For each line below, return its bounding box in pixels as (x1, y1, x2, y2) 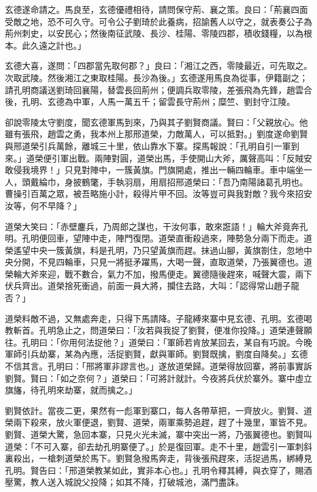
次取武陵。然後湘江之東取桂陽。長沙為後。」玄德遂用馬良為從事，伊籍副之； (5, 71, 308, 84)
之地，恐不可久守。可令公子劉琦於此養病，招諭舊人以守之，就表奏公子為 (21, 15, 312, 27)
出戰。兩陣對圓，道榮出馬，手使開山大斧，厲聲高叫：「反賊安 (68, 151, 312, 164)
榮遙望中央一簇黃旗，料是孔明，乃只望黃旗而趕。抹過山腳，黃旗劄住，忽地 (5, 243, 304, 256)
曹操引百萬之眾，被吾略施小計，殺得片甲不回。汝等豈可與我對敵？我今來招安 (5, 187, 312, 200)
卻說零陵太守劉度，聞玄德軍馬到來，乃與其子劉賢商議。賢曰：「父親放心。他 (5, 115, 308, 128)
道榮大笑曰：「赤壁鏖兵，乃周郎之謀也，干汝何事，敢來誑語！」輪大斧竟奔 (5, 219, 299, 232)
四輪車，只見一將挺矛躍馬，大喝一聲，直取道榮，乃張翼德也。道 (55, 255, 312, 268)
